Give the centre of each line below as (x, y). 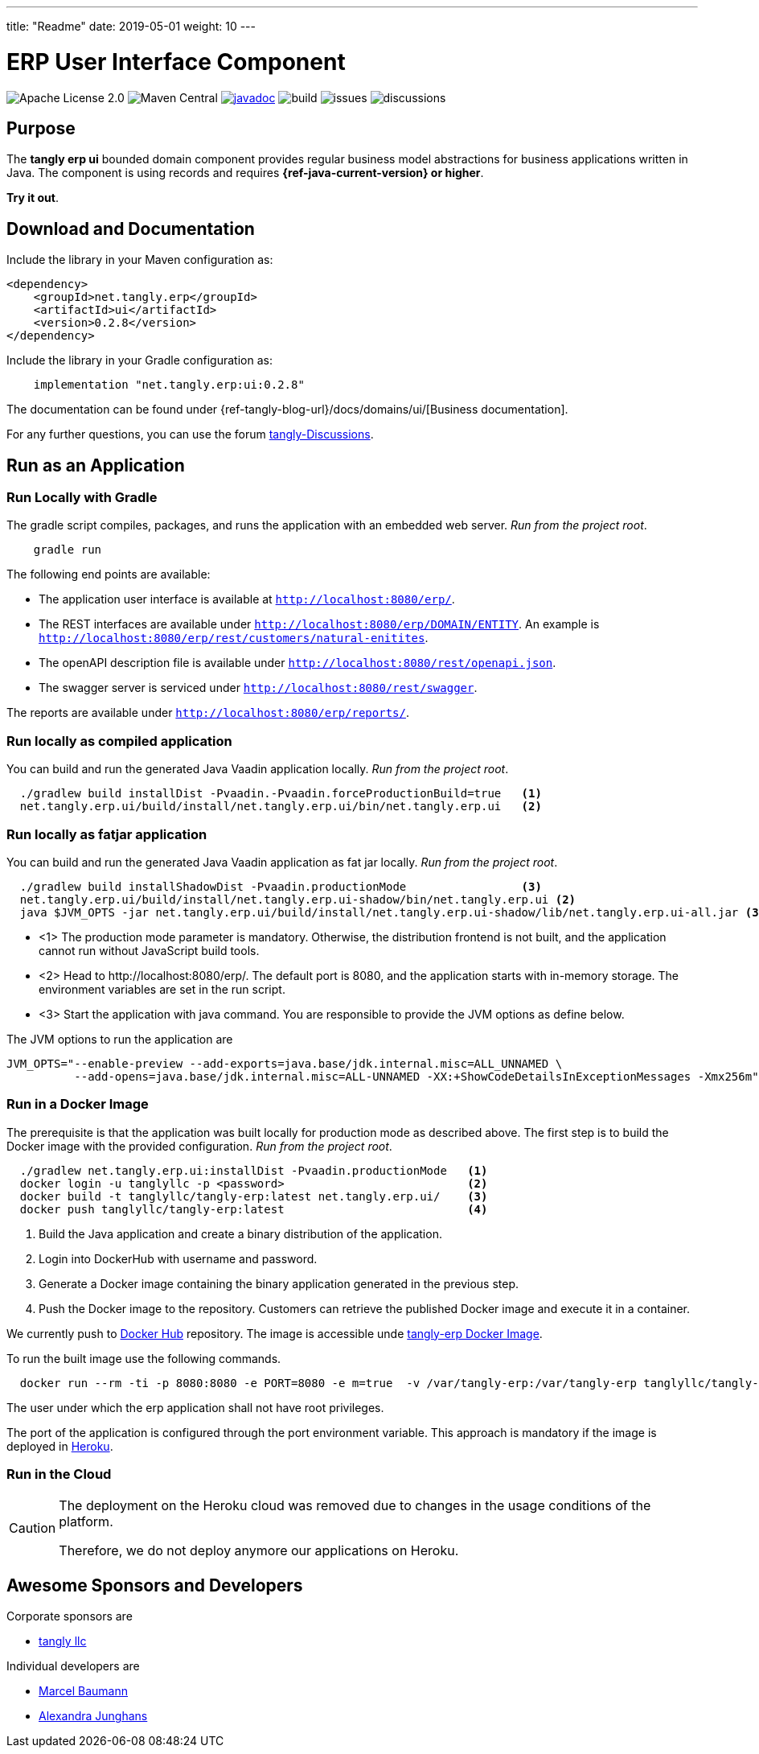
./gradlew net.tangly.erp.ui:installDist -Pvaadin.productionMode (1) (254, 1170)
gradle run (68, 550)
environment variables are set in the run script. (162, 989)
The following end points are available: (109, 574)
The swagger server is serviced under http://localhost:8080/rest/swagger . (258, 688)
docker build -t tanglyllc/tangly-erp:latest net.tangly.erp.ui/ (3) (254, 1196)
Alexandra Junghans (93, 1716)
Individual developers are (73, 1666)
